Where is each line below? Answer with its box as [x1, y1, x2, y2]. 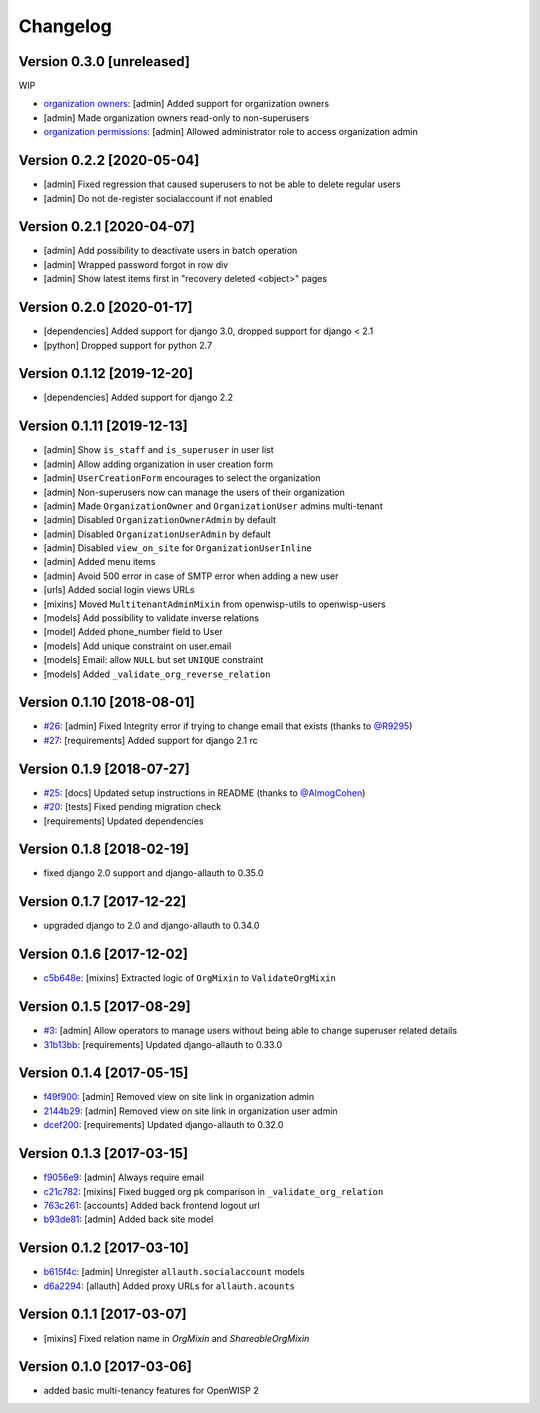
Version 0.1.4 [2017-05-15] [18, 1065, 189, 1082]
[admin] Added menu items [43, 556, 156, 568]
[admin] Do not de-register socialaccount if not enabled [43, 192, 274, 204]
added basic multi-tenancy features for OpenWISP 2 [43, 1385, 259, 1397]
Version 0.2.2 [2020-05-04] [18, 152, 200, 169]
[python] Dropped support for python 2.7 [43, 339, 213, 351]
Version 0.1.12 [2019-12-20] [18, 365, 194, 382]
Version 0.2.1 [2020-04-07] [18, 218, 195, 235]
